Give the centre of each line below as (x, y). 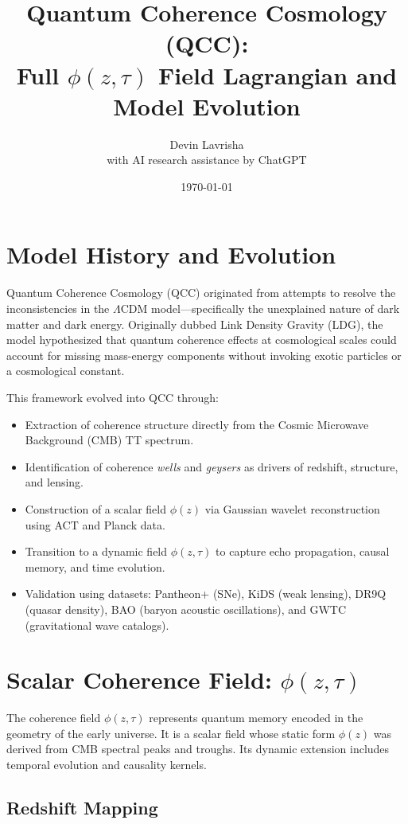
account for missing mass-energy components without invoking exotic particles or (204, 355)
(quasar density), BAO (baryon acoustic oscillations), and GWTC (186, 609)
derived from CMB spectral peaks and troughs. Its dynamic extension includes (198, 749)
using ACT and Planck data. (95, 524)
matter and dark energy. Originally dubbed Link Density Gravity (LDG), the (195, 324)
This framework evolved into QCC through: (113, 397)
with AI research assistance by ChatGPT (207, 160)
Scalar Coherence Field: (139, 680)
